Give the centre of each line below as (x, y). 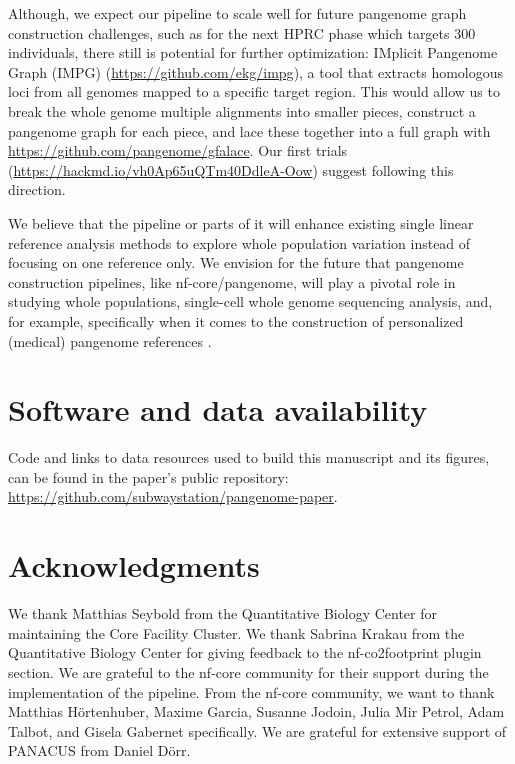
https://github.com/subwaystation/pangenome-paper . (173, 496)
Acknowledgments (134, 565)
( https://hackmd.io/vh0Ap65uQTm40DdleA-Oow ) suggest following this (231, 169)
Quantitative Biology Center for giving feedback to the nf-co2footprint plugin (245, 652)
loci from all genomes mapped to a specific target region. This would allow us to (254, 91)
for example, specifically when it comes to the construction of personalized (236, 320)
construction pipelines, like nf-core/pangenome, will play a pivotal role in (232, 281)
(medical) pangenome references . (110, 340)
